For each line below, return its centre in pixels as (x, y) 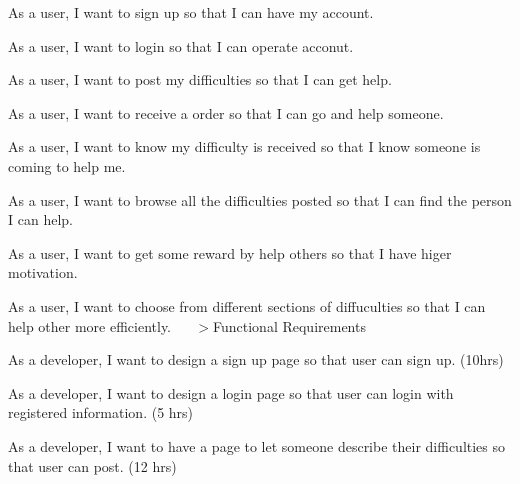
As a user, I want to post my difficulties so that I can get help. (200, 79)
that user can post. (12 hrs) (92, 465)
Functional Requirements (289, 325)
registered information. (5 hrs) (101, 412)
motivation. (43, 272)
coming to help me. (67, 165)
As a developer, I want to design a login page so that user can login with (231, 392)
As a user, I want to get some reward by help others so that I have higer (230, 252)
